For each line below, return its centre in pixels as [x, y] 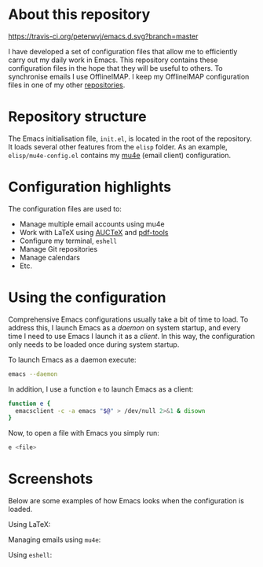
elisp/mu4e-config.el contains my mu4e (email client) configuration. [120, 155]
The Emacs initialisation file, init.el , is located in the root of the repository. [130, 138]
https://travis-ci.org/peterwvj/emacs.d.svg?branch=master [103, 36]
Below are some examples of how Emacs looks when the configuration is [126, 501]
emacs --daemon [33, 374]
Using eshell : [30, 555]
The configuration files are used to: [65, 208]
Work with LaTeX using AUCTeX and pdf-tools [94, 232]
